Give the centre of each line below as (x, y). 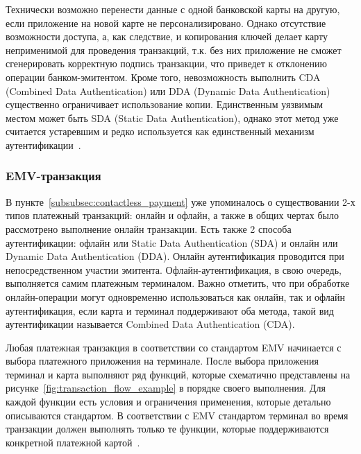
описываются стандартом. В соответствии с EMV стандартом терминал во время (177, 415)
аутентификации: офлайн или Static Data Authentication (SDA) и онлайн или (172, 242)
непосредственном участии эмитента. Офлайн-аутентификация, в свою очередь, (174, 269)
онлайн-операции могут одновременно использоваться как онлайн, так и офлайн (175, 296)
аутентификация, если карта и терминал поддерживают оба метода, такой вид (170, 310)
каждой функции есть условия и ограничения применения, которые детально (168, 402)
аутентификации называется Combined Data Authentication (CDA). (150, 324)
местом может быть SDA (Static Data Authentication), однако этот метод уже (172, 117)
